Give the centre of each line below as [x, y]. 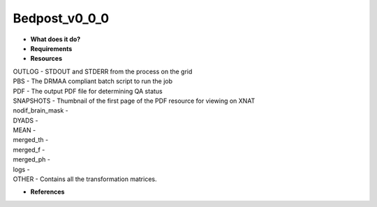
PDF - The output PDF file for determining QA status [88, 91]
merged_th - [31, 140]
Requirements [51, 48]
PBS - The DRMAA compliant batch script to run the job [93, 81]
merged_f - [29, 150]
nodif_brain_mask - [41, 110]
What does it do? [56, 39]
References [47, 192]
